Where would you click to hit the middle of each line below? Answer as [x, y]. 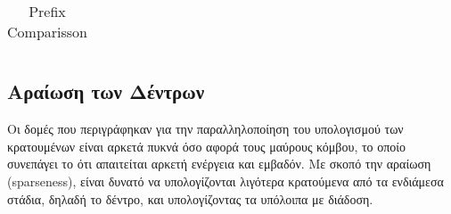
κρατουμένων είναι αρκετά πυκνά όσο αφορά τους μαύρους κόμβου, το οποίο [207, 146]
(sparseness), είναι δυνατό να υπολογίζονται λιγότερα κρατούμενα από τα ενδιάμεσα [225, 181]
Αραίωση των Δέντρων [106, 91]
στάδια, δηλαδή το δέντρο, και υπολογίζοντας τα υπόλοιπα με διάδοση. [190, 198]
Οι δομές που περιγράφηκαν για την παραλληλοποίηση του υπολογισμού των [205, 129]
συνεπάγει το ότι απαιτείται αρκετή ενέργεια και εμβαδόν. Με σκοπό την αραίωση [219, 164]
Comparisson [48, 32]
